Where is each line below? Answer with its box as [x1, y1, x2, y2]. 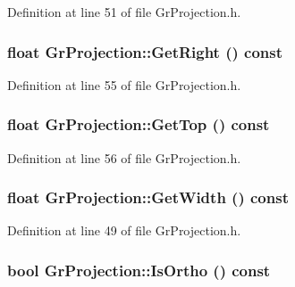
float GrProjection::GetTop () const [7, 113, 270, 135]
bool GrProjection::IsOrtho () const [7, 258, 271, 281]
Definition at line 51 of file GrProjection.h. [7, 3, 241, 20]
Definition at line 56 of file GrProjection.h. [7, 148, 241, 167]
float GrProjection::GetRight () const [7, 40, 283, 62]
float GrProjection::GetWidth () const [7, 186, 289, 209]
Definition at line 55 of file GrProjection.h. [7, 75, 241, 94]
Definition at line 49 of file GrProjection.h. [7, 221, 241, 240]
